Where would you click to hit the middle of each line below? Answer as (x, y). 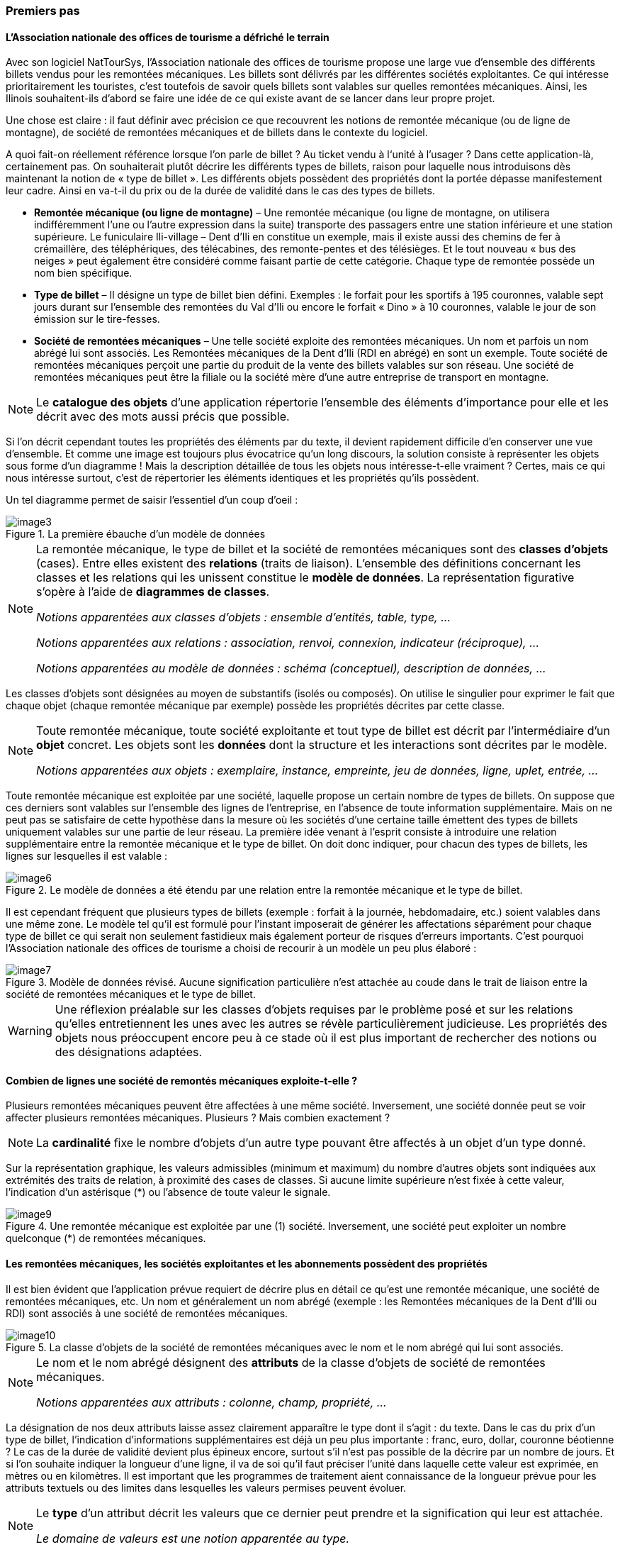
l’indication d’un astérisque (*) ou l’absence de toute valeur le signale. (168, 1192)
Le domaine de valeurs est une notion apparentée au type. (193, 1538)
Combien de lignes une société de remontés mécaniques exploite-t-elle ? (182, 1080)
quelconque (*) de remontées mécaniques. (106, 1238)
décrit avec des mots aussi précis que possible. (163, 417)
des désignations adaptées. (129, 1052)
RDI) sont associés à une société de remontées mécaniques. (147, 1313)
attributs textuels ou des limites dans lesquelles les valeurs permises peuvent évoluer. (206, 1487)
